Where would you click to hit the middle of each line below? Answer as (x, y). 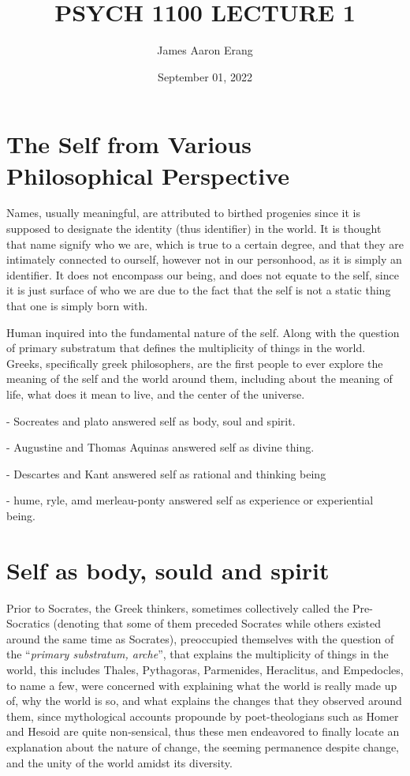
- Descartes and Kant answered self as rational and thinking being (166, 473)
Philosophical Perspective (148, 175)
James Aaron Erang (205, 50)
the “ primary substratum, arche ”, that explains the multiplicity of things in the (198, 654)
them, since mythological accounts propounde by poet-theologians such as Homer (203, 716)
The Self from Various (129, 144)
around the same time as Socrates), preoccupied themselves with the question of (200, 638)
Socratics (28, 623)
